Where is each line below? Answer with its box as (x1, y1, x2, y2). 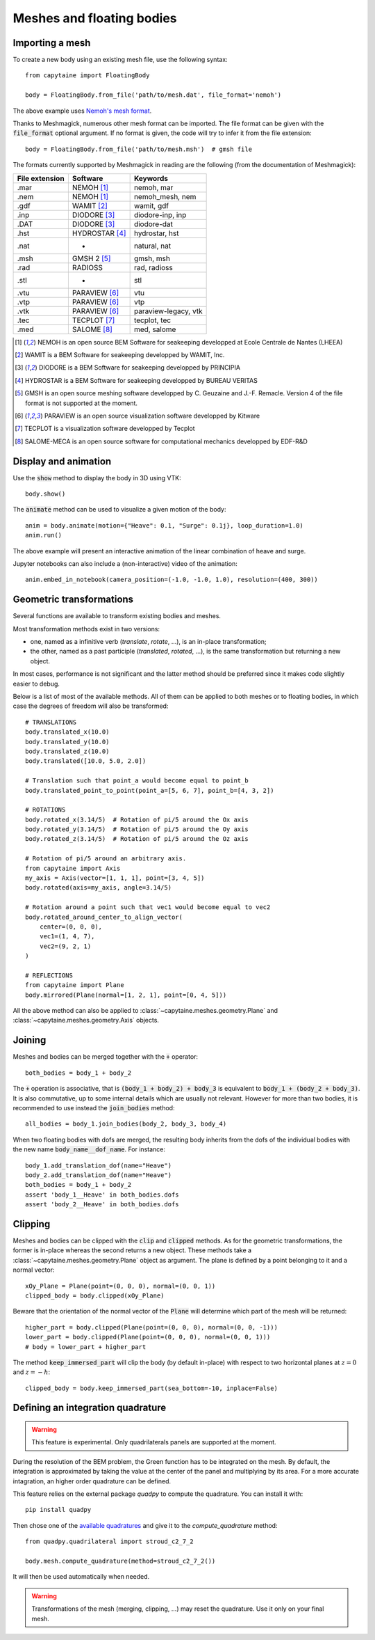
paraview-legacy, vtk (133, 306, 203, 316)
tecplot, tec (133, 315, 172, 325)
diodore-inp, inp (133, 210, 187, 219)
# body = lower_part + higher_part (25, 1343, 147, 1350)
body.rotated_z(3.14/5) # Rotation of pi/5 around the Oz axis (25, 835, 249, 843)
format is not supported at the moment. (25, 399, 138, 407)
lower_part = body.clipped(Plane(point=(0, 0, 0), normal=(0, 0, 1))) (25, 1333, 271, 1341)
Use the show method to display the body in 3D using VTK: (12, 473, 181, 482)
